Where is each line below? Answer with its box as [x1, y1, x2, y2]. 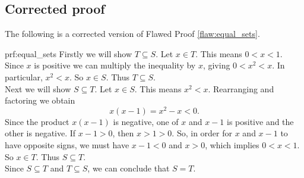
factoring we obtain [5, 94, 75, 107]
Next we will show [5, 82, 71, 95]
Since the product [5, 115, 69, 127]
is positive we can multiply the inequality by [34, 59, 196, 71]
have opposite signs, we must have [5, 139, 129, 151]
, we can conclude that [87, 162, 170, 174]
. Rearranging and [208, 82, 274, 95]
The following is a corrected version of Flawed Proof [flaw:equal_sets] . [5, 27, 260, 40]
